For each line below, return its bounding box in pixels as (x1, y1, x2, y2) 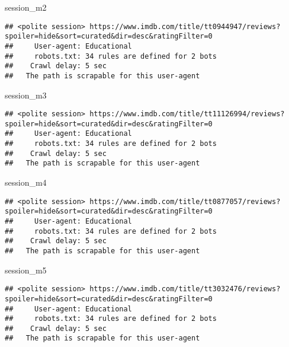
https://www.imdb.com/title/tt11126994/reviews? (89, 110, 285, 119)
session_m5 (5, 263, 47, 276)
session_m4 (5, 176, 47, 189)
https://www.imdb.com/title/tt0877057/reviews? (89, 197, 281, 206)
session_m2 (5, 1, 47, 13)
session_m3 (5, 88, 47, 101)
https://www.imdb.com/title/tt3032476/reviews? (89, 285, 281, 294)
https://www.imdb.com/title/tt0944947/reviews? (89, 22, 281, 31)
